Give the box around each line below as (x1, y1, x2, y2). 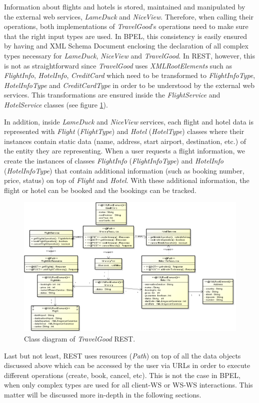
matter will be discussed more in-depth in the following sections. (4, 389, 201, 399)
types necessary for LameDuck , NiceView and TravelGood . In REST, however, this (4, 50, 255, 60)
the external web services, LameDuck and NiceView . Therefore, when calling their (4, 11, 253, 21)
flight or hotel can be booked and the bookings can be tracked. (4, 184, 196, 195)
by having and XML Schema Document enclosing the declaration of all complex (4, 40, 248, 51)
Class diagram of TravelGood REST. (24, 333, 135, 343)
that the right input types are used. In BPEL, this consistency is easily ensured (4, 30, 247, 41)
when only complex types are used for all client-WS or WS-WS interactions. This (4, 379, 253, 390)
